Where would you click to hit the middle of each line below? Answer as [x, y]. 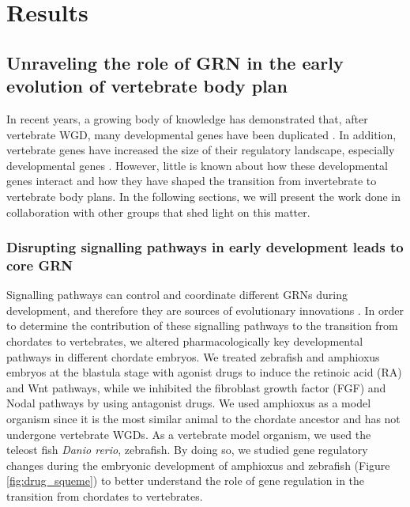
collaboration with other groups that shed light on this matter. [158, 212]
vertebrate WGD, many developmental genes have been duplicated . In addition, [201, 134]
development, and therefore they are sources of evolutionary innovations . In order [205, 310]
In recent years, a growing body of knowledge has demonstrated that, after [187, 118]
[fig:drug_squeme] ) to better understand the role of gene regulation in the [186, 481]
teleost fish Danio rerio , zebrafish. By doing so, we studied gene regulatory [187, 450]
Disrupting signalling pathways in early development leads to [205, 247]
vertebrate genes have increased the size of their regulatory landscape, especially [201, 150]
